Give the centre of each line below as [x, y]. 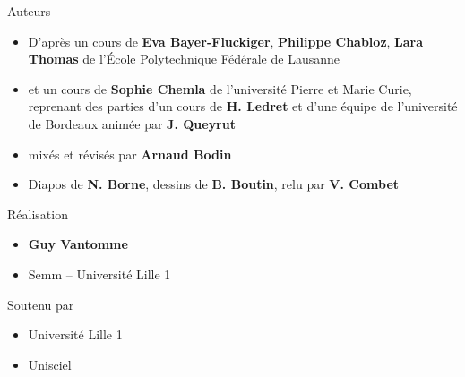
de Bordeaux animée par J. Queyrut [132, 123]
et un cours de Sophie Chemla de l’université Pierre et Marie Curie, [220, 88]
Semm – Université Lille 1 [99, 274]
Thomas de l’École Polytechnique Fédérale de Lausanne [184, 59]
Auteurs [29, 11]
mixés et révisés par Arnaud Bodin [130, 154]
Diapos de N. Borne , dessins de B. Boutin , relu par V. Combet [214, 184]
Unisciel [50, 364]
